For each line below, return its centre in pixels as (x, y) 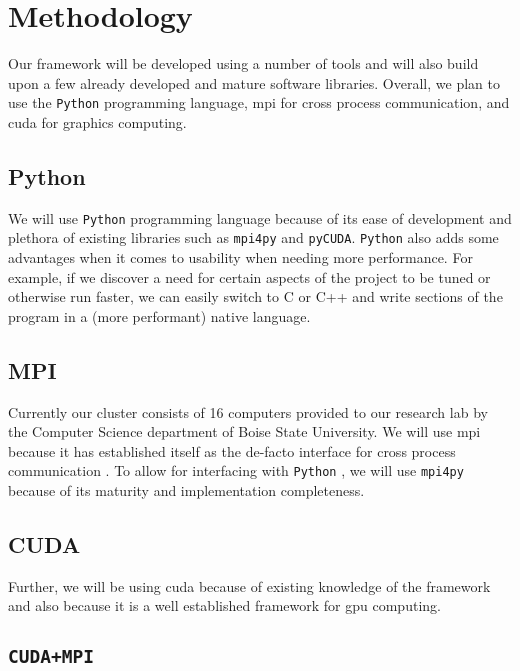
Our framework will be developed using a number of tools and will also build (243, 63)
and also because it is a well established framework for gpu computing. (224, 605)
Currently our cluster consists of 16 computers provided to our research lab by (248, 411)
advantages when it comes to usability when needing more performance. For (240, 257)
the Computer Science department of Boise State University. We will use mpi (244, 431)
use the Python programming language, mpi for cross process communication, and (259, 102)
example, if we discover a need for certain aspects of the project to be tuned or (249, 276)
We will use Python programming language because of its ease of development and (260, 217)
